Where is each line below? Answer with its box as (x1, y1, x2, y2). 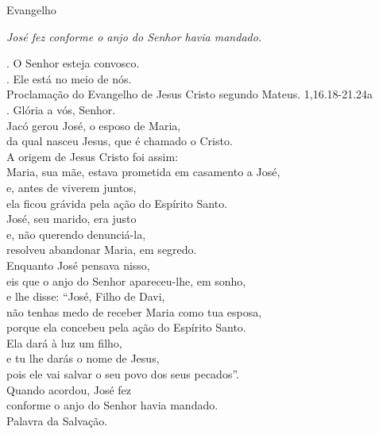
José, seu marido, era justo (6, 210, 137, 227)
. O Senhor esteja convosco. (6, 55, 140, 71)
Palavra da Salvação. (6, 412, 108, 428)
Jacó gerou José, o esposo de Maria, (6, 117, 181, 133)
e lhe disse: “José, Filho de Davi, (6, 288, 165, 305)
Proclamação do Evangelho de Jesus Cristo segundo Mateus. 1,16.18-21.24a (6, 86, 373, 102)
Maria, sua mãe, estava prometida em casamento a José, (6, 163, 280, 180)
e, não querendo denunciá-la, (6, 225, 146, 242)
